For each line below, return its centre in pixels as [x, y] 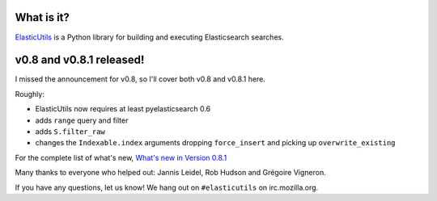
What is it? [42, 17]
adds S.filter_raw [70, 131]
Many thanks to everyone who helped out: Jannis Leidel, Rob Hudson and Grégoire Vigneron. [171, 173]
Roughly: [30, 94]
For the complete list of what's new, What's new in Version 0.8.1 [121, 157]
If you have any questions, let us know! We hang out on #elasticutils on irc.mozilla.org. [167, 187]
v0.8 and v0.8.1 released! [80, 60]
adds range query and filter [82, 120]
